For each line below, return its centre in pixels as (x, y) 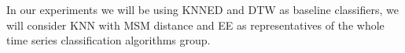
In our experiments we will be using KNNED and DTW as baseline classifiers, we (202, 9)
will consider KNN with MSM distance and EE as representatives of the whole (195, 25)
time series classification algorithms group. (109, 40)
